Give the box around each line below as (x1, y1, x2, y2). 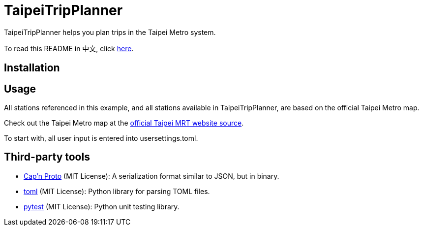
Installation (4, 62, 60, 74)
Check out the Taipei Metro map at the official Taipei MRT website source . (4, 119, 244, 128)
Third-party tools (4, 151, 90, 164)
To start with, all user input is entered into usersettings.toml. (4, 134, 198, 143)
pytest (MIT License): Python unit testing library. (24, 202, 180, 211)
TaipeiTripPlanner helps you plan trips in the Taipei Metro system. (4, 28, 216, 36)
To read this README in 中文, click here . (4, 44, 134, 53)
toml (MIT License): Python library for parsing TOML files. (24, 187, 210, 196)
